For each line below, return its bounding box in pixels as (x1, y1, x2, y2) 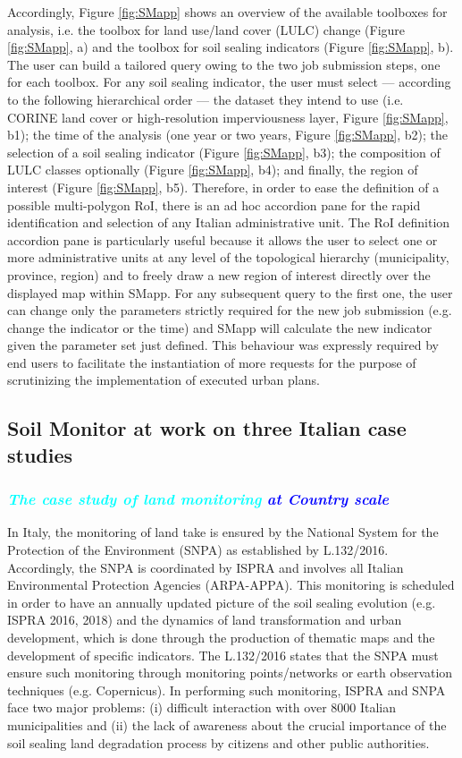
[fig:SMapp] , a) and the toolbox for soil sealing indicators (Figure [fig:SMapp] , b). (7, 38, 454, 56)
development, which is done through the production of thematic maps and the (7, 628, 435, 647)
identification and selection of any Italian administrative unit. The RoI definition (7, 213, 450, 232)
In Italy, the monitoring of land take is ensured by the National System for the (7, 523, 439, 541)
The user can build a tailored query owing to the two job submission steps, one (7, 55, 441, 73)
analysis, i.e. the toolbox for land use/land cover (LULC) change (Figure (7, 20, 406, 38)
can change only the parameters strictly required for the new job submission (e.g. (7, 301, 452, 319)
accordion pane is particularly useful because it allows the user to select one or (7, 230, 438, 249)
